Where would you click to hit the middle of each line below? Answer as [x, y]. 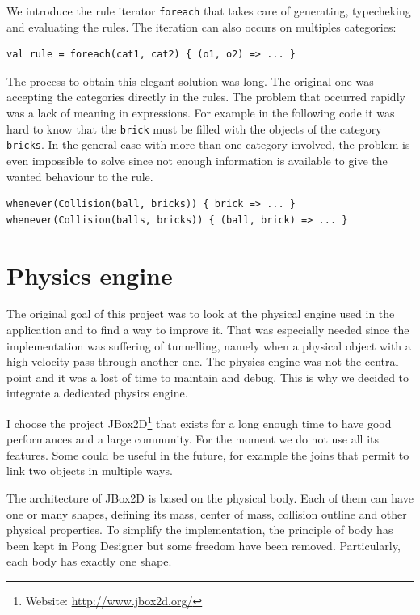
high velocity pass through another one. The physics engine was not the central [203, 361]
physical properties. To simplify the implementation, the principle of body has [200, 530]
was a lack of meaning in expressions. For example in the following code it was [201, 113]
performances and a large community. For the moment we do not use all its [193, 439]
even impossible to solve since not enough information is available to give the [197, 160]
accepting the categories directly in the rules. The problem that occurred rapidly [206, 97]
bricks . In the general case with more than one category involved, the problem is [208, 144]
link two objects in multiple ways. [90, 471]
